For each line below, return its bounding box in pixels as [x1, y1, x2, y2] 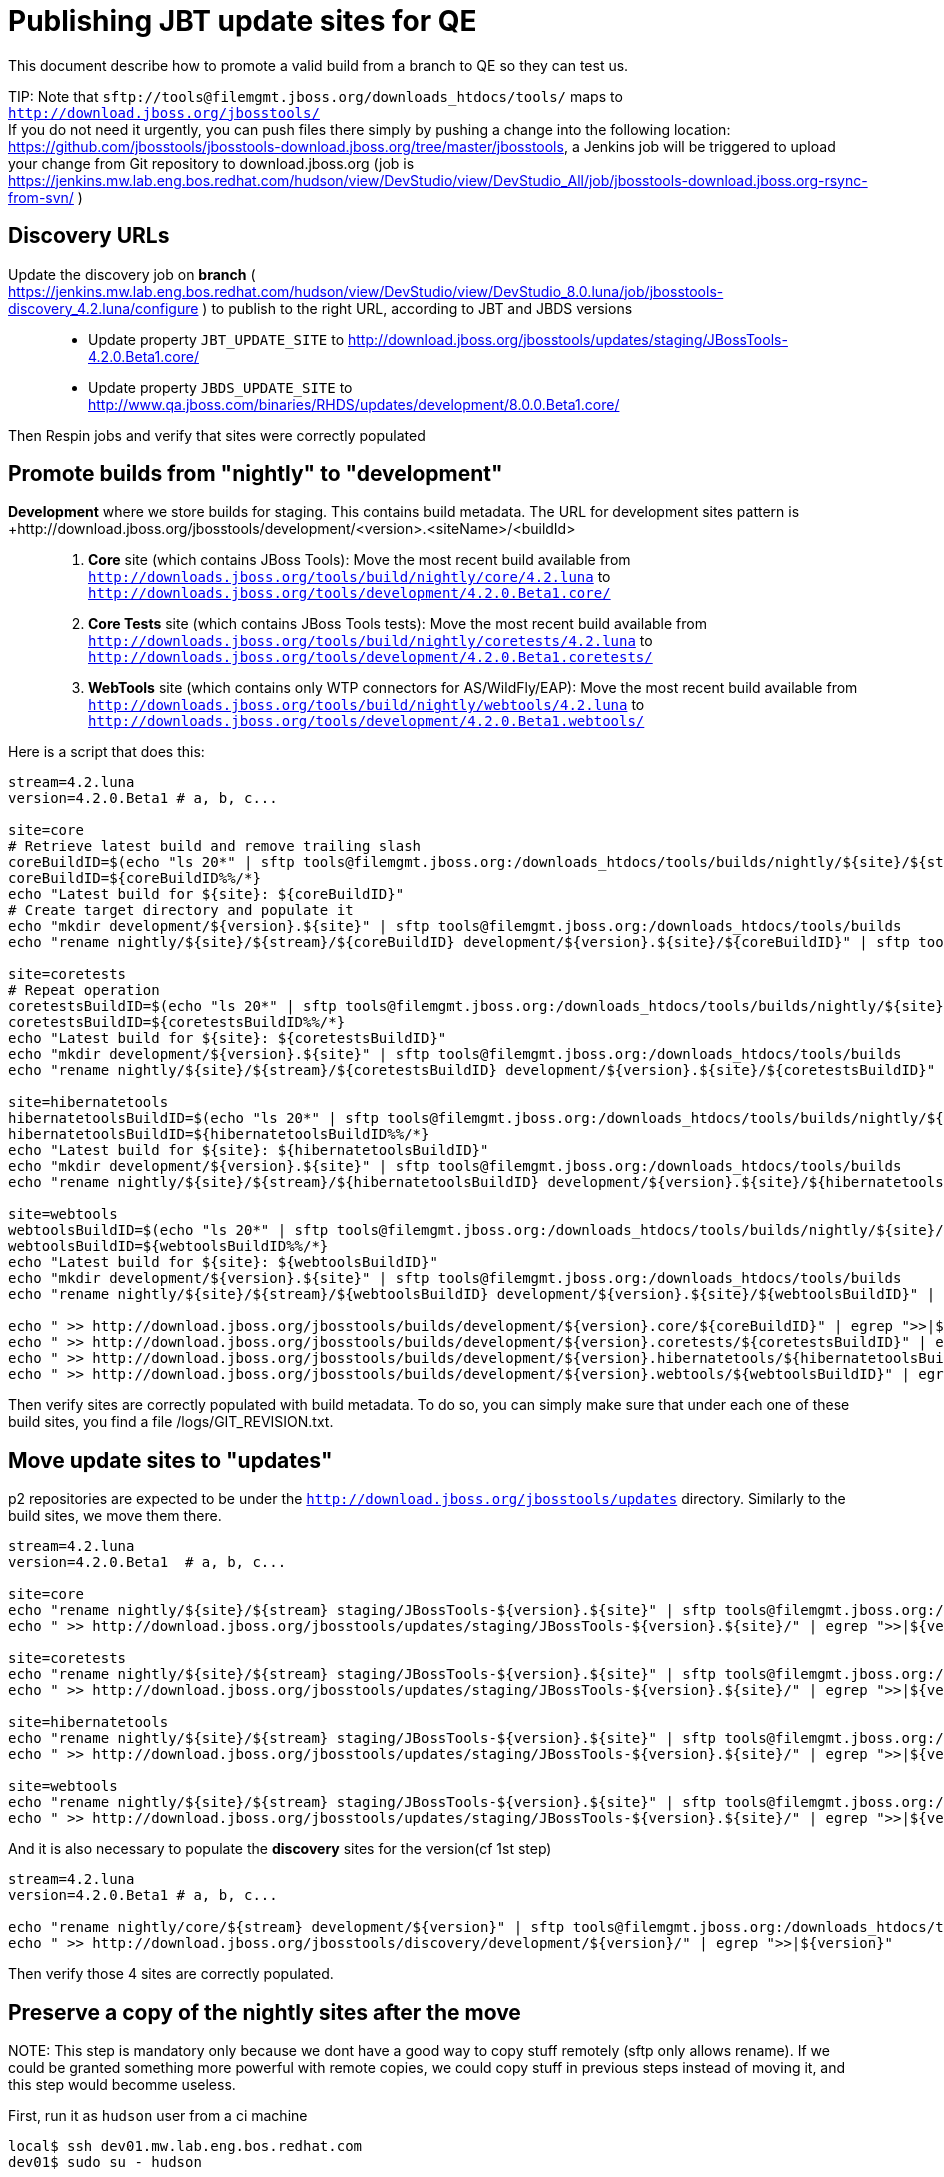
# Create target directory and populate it [8, 902, 354, 919]
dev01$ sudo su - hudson [8, 2154, 202, 2171]
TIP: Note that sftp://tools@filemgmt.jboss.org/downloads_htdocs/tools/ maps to [8, 87, 623, 105]
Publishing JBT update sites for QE [8, 4, 477, 38]
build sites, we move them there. [8, 1507, 222, 1525]
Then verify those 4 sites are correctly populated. [8, 1965, 334, 1983]
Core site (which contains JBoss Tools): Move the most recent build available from [88, 551, 631, 569]
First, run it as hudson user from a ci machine [8, 2107, 308, 2125]
